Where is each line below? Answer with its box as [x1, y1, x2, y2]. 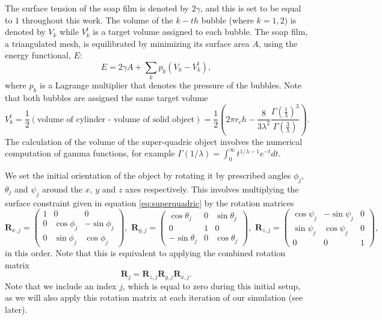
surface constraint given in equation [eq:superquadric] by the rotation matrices [5, 196, 294, 209]
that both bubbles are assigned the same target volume [5, 91, 208, 104]
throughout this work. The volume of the [22, 13, 173, 26]
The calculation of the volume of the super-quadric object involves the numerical [5, 135, 303, 147]
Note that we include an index [5, 279, 117, 292]
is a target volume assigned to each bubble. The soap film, [93, 25, 308, 38]
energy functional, [5, 49, 71, 61]
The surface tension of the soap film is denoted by [5, 2, 189, 14]
